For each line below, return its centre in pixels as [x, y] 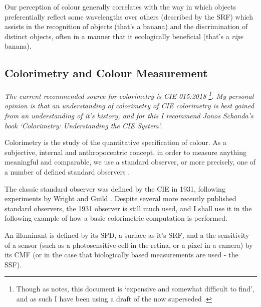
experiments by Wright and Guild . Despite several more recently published [120, 198]
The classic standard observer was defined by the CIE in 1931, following [115, 188]
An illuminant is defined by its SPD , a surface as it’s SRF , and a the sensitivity [127, 235]
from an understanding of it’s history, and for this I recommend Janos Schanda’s [129, 116]
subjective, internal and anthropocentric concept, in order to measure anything [126, 152]
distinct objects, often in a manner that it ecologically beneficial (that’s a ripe [124, 36]
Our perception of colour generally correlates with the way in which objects [120, 7]
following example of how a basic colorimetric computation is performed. [116, 218]
